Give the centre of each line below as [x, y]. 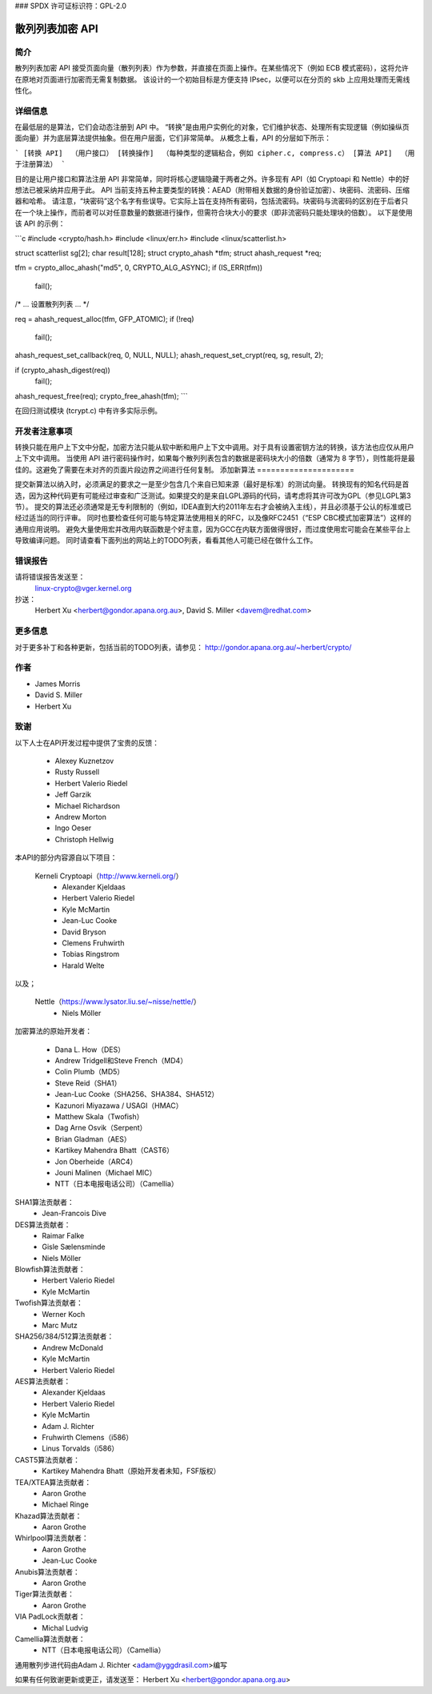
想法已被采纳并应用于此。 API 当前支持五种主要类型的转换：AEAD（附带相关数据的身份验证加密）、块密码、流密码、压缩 [212, 190]
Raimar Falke [63, 1235]
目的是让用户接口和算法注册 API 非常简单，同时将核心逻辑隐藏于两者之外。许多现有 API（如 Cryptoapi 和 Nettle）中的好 [212, 179]
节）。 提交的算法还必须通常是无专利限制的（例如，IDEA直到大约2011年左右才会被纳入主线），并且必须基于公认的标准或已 [213, 506]
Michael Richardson [87, 805]
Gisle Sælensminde [74, 1247]
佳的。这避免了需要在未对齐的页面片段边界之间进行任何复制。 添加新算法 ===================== [185, 469]
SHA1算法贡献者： [45, 1202]
